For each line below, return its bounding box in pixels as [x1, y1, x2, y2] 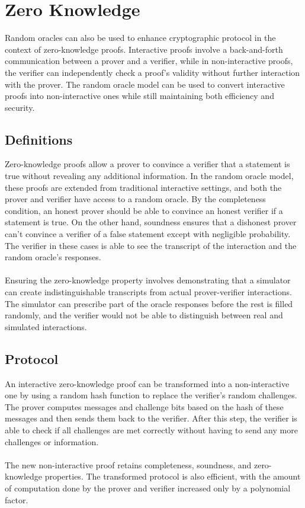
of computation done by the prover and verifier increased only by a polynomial [5, 481, 291, 494]
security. [5, 101, 35, 113]
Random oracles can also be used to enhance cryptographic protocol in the [5, 31, 276, 44]
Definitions [5, 130, 73, 148]
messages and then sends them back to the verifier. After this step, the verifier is [5, 412, 297, 424]
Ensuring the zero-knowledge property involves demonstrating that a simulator [5, 274, 291, 286]
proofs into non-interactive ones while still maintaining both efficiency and [5, 90, 274, 102]
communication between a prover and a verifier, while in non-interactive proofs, [5, 55, 293, 67]
